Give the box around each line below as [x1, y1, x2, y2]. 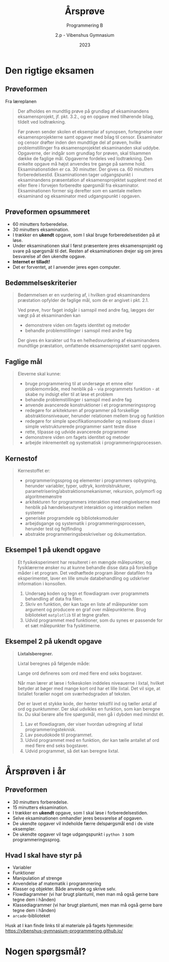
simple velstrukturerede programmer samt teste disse [25, 424, 137, 430]
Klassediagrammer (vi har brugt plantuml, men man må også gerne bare [12, 902, 162, 908]
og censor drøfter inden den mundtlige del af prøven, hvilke [17, 139, 141, 145]
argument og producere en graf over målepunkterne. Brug [25, 606, 146, 613]
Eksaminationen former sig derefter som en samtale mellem [17, 187, 142, 193]
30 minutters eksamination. [12, 226, 70, 232]
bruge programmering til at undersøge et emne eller [25, 381, 133, 387]
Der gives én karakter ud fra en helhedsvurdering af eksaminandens [17, 337, 160, 343]
